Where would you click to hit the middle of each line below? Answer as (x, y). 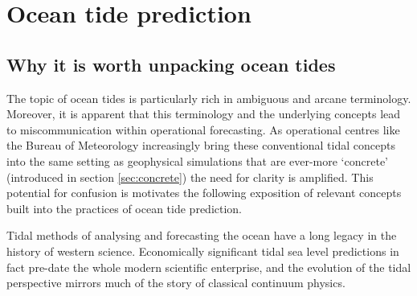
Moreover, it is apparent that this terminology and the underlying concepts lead (204, 114)
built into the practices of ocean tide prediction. (125, 208)
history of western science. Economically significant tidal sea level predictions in (203, 251)
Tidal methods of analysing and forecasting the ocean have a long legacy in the (202, 235)
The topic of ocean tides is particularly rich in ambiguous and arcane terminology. (209, 98)
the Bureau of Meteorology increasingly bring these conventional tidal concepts (201, 145)
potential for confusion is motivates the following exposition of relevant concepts (204, 193)
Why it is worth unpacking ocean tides (171, 64)
